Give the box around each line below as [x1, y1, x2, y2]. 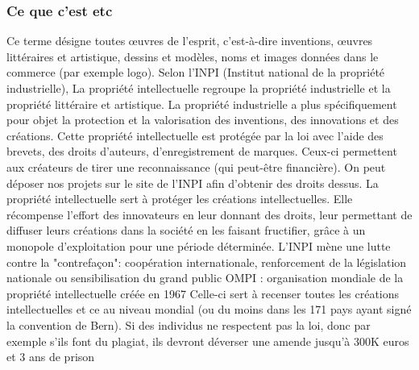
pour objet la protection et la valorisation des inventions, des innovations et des [6, 111, 399, 128]
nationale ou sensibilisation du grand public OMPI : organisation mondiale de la [6, 269, 404, 286]
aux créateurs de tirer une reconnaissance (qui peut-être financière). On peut [6, 158, 386, 175]
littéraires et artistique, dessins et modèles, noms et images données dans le [6, 48, 379, 64]
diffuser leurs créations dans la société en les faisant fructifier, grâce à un [6, 222, 366, 239]
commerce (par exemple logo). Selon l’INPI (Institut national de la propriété [6, 64, 385, 81]
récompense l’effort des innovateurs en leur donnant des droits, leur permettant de [6, 206, 413, 222]
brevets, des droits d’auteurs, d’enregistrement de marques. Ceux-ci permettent [6, 143, 397, 160]
